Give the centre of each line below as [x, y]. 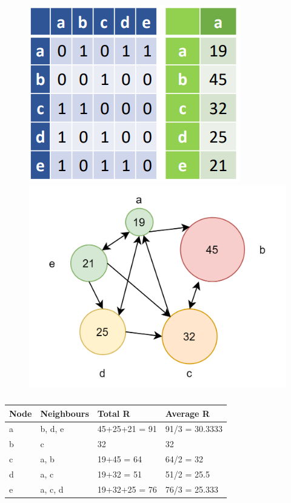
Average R [187, 413]
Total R [114, 413]
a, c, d [52, 489]
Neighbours [65, 413]
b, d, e [52, 429]
